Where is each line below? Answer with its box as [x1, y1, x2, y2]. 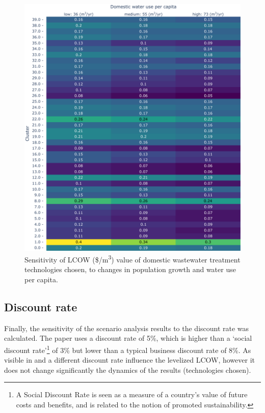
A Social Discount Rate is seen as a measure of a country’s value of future [16, 389, 248, 400]
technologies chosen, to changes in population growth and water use [24, 264, 236, 275]
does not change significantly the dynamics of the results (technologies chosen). [4, 364, 251, 375]
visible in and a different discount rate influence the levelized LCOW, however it [4, 355, 255, 365]
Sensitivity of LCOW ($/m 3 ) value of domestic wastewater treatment [24, 253, 241, 264]
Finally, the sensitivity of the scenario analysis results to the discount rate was [4, 322, 249, 333]
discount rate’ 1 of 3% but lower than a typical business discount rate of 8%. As [4, 343, 251, 355]
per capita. [24, 274, 58, 284]
